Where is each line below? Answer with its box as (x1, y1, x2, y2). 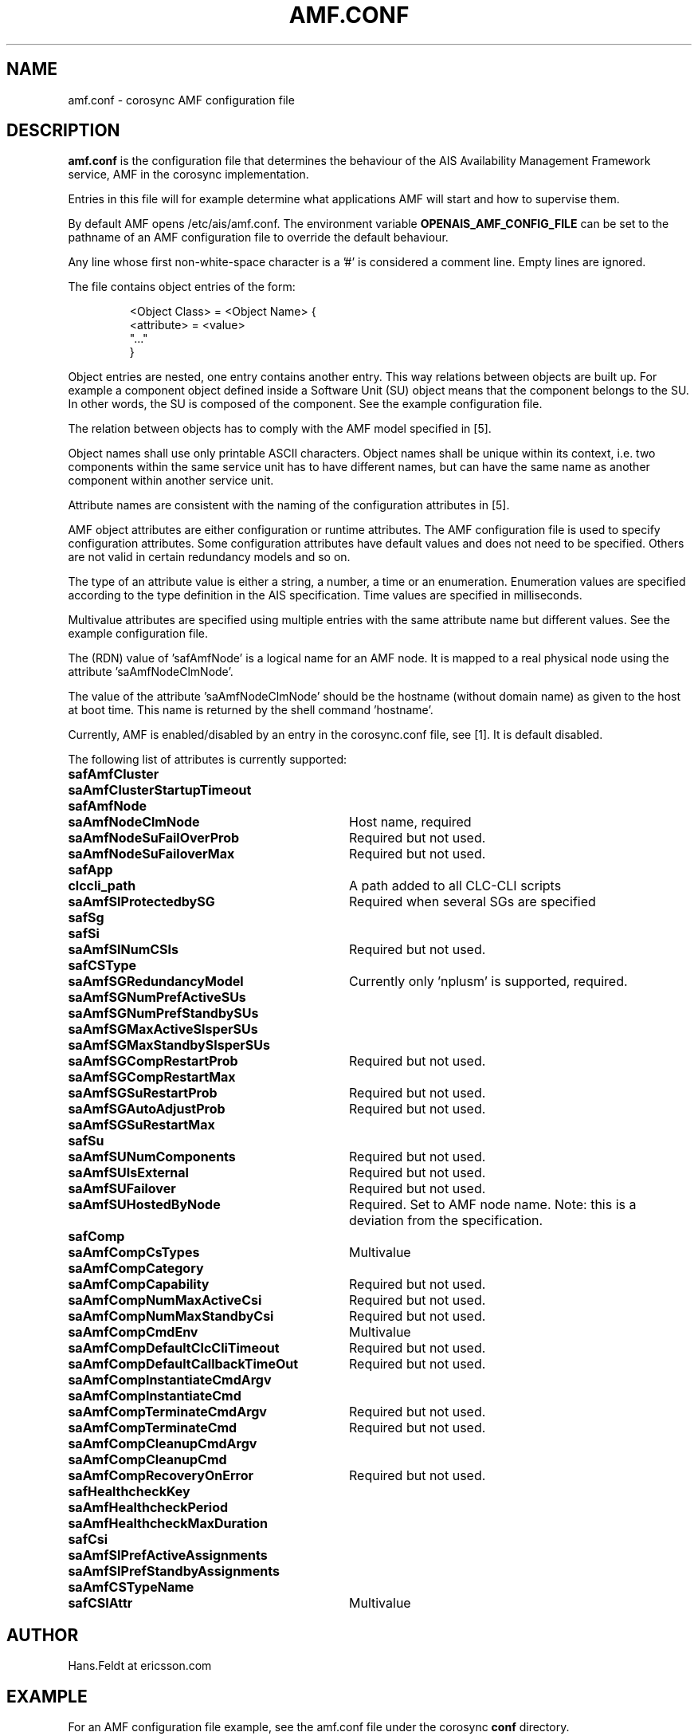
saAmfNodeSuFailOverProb (68, 830, 240, 846)
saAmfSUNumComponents (68, 1149, 236, 1165)
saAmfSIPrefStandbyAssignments (68, 1563, 280, 1580)
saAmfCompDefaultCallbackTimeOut (68, 1356, 299, 1373)
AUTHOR (6, 1624, 79, 1645)
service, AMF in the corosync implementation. (68, 167, 309, 182)
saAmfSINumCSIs (68, 941, 179, 958)
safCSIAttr (68, 1595, 133, 1612)
